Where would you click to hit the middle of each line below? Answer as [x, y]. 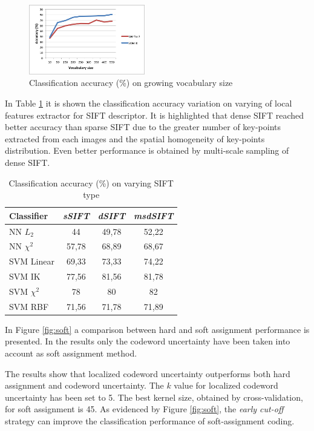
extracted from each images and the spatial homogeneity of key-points [135, 138]
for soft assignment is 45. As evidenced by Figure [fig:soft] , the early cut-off [144, 409]
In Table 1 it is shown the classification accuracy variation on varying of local [149, 103]
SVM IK [25, 276]
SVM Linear [32, 261]
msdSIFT [154, 215]
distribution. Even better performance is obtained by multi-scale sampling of [147, 150]
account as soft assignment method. [71, 353]
